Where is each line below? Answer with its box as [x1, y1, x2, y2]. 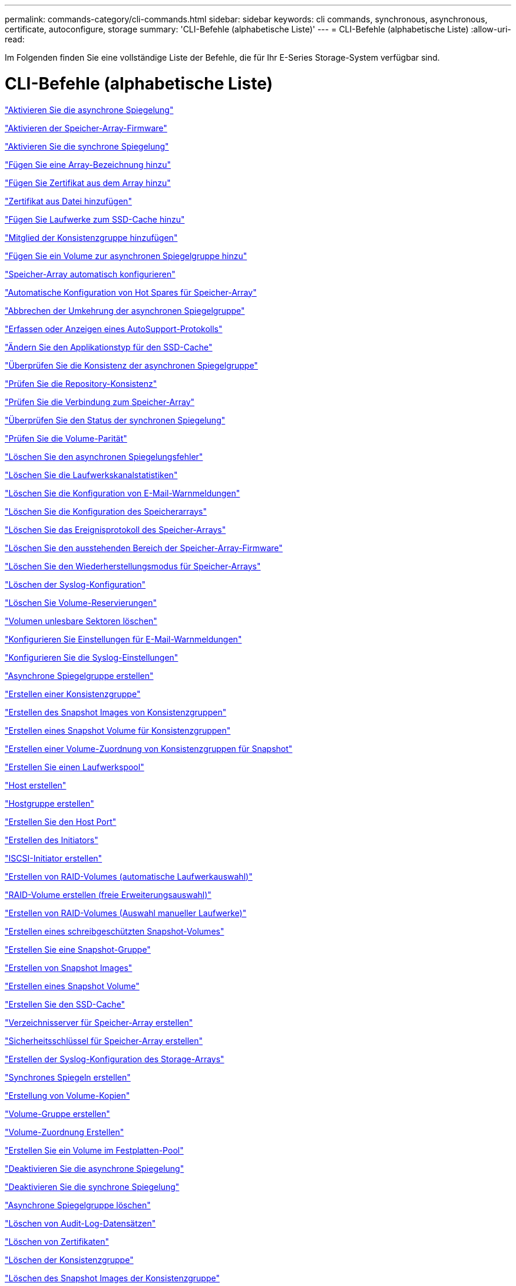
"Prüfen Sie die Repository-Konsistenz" [5, 378, 157, 389]
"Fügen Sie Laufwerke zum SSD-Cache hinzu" [5, 214, 185, 224]
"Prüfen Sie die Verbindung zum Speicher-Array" [5, 396, 195, 407]
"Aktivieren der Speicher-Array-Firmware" [5, 122, 167, 133]
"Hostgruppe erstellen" [5, 798, 94, 808]
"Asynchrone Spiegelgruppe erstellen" [5, 670, 154, 681]
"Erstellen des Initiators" [5, 834, 98, 845]
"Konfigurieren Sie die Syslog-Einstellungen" [5, 652, 178, 662]
